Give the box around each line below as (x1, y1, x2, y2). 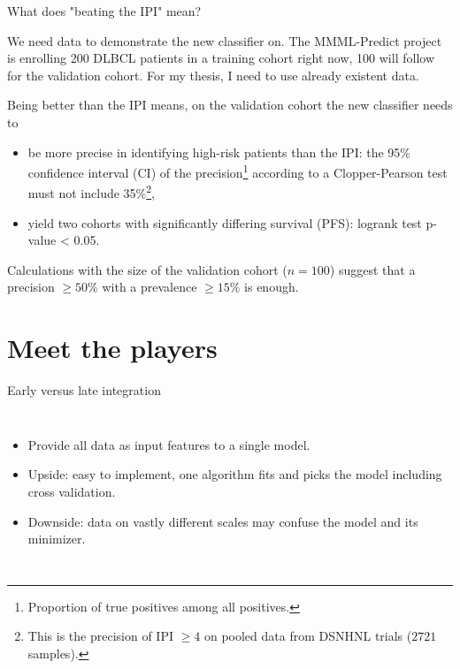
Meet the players (7, 330, 218, 366)
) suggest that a (329, 260, 416, 278)
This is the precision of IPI (27, 627, 173, 645)
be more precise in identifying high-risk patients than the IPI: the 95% (27, 142, 411, 161)
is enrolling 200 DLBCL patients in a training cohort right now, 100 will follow (7, 49, 434, 67)
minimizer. (27, 529, 86, 548)
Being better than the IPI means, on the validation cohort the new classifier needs (7, 95, 453, 114)
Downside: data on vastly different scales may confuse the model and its (27, 512, 418, 530)
